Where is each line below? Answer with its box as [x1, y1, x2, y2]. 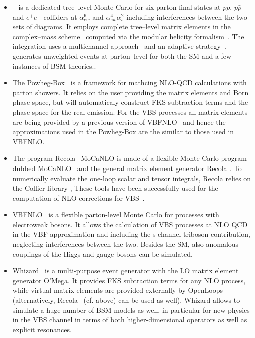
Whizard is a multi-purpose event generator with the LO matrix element [12, 265, 239, 276]
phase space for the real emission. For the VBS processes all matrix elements [12, 106, 248, 117]
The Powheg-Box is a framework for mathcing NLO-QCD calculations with [12, 77, 247, 88]
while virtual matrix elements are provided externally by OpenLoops [12, 285, 223, 295]
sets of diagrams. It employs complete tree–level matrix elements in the [12, 21, 231, 32]
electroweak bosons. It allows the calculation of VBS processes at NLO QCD [12, 219, 248, 229]
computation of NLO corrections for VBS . [12, 192, 145, 203]
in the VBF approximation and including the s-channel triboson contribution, [12, 229, 250, 239]
